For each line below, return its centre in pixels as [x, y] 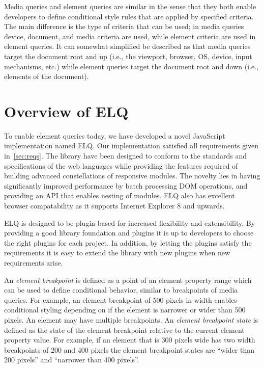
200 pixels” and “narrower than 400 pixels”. [72, 360]
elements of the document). [47, 76]
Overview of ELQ [66, 111]
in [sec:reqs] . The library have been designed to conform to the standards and [126, 156]
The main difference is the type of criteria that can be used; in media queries [124, 26]
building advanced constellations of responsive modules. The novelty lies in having [132, 176]
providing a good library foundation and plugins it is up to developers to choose [129, 233]
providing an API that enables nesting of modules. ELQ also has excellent [120, 195]
